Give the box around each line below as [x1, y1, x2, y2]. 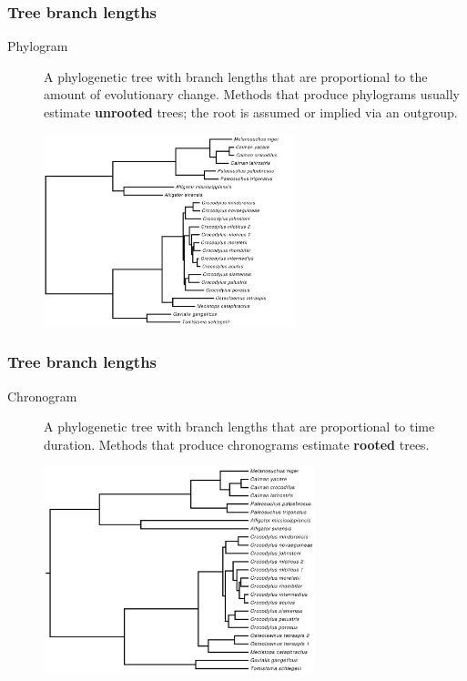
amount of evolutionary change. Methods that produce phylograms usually [44, 85, 460, 104]
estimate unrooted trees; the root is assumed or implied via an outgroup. [44, 103, 458, 121]
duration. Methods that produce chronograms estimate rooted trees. [44, 434, 430, 453]
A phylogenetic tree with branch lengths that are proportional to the [44, 66, 428, 86]
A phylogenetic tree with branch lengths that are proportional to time [44, 417, 435, 436]
